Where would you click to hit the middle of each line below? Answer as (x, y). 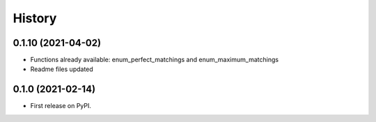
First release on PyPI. (61, 106)
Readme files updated (62, 69)
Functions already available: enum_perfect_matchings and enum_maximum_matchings (154, 60)
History (35, 18)
